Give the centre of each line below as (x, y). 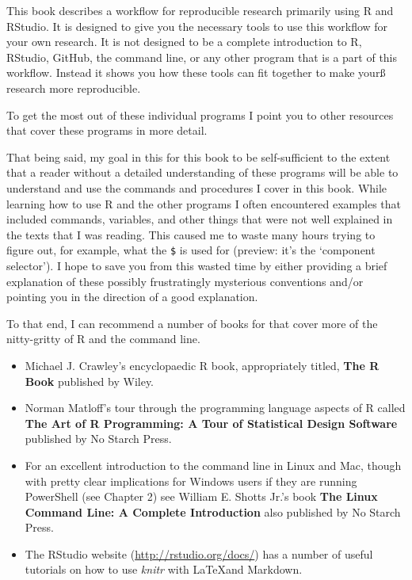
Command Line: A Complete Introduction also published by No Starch (213, 511)
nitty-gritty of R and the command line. (103, 339)
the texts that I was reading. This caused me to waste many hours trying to (191, 234)
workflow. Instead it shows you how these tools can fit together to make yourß (196, 72)
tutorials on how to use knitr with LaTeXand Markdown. (164, 569)
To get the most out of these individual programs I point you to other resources (200, 114)
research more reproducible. (74, 88)
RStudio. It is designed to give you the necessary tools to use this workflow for (197, 26)
